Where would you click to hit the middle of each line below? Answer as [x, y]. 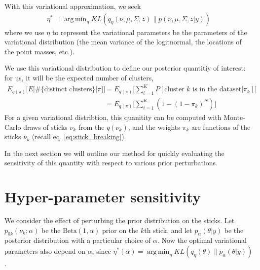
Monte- [234, 117]
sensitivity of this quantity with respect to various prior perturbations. [111, 163]
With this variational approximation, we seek [73, 6]
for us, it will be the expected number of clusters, [79, 77]
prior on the [120, 230]
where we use [24, 32]
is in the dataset [217, 90]
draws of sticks [45, 127]
